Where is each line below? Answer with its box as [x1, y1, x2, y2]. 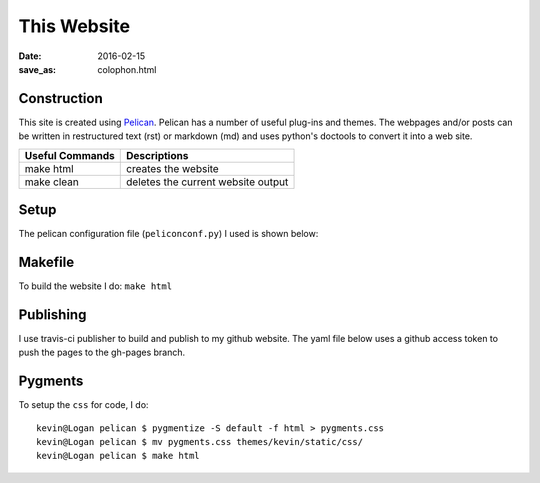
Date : [18, 50, 42, 62]
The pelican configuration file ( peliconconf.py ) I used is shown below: [18, 228, 319, 240]
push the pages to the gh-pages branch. [18, 346, 186, 359]
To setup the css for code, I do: [18, 399, 149, 411]
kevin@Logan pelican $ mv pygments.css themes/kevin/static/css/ [36, 436, 364, 448]
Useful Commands [24, 148, 115, 162]
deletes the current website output [126, 175, 289, 189]
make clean [24, 175, 79, 189]
